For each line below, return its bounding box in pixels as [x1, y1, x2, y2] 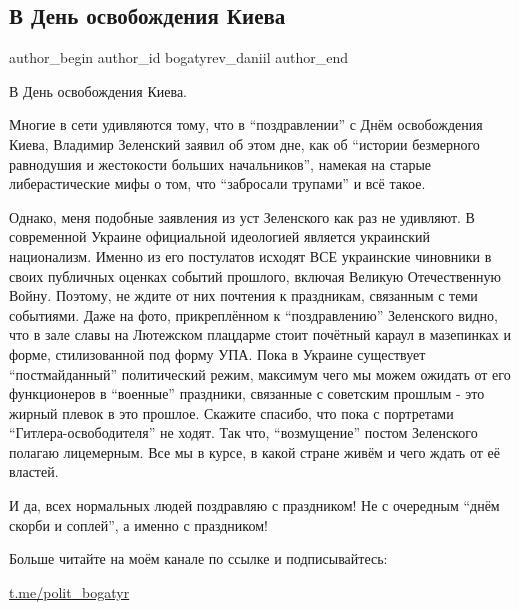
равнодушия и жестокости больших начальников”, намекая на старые [9, 153, 432, 174]
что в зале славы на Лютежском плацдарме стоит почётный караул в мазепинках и [9, 324, 511, 345]
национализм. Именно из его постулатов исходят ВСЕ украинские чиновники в [9, 245, 492, 266]
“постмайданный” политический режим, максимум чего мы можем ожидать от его [9, 363, 511, 384]
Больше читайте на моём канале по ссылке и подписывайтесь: [9, 548, 388, 569]
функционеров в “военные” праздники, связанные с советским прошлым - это [9, 383, 485, 404]
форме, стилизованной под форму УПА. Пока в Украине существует [9, 343, 426, 364]
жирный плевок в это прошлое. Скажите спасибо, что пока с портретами [9, 402, 454, 423]
